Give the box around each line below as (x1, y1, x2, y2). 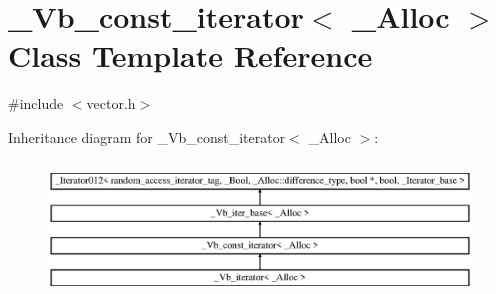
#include (8, 93, 64, 114)
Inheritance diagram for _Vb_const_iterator (8, 126, 286, 147)
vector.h (86, 93, 136, 114)
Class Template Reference (8, 35, 373, 76)
